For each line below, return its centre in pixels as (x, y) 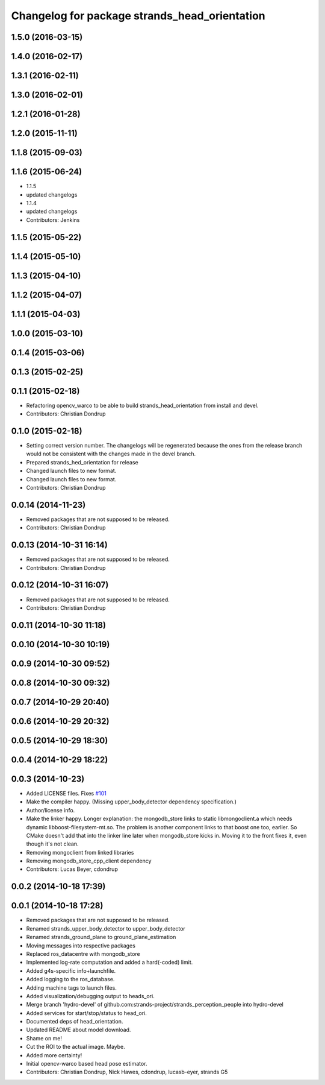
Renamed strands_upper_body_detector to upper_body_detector (106, 928)
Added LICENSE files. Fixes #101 (66, 793)
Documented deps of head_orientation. (75, 1022)
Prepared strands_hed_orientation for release (82, 462)
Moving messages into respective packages (81, 945)
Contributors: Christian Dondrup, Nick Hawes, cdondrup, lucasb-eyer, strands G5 (127, 1072)
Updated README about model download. (79, 1030)
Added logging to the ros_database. (70, 979)
